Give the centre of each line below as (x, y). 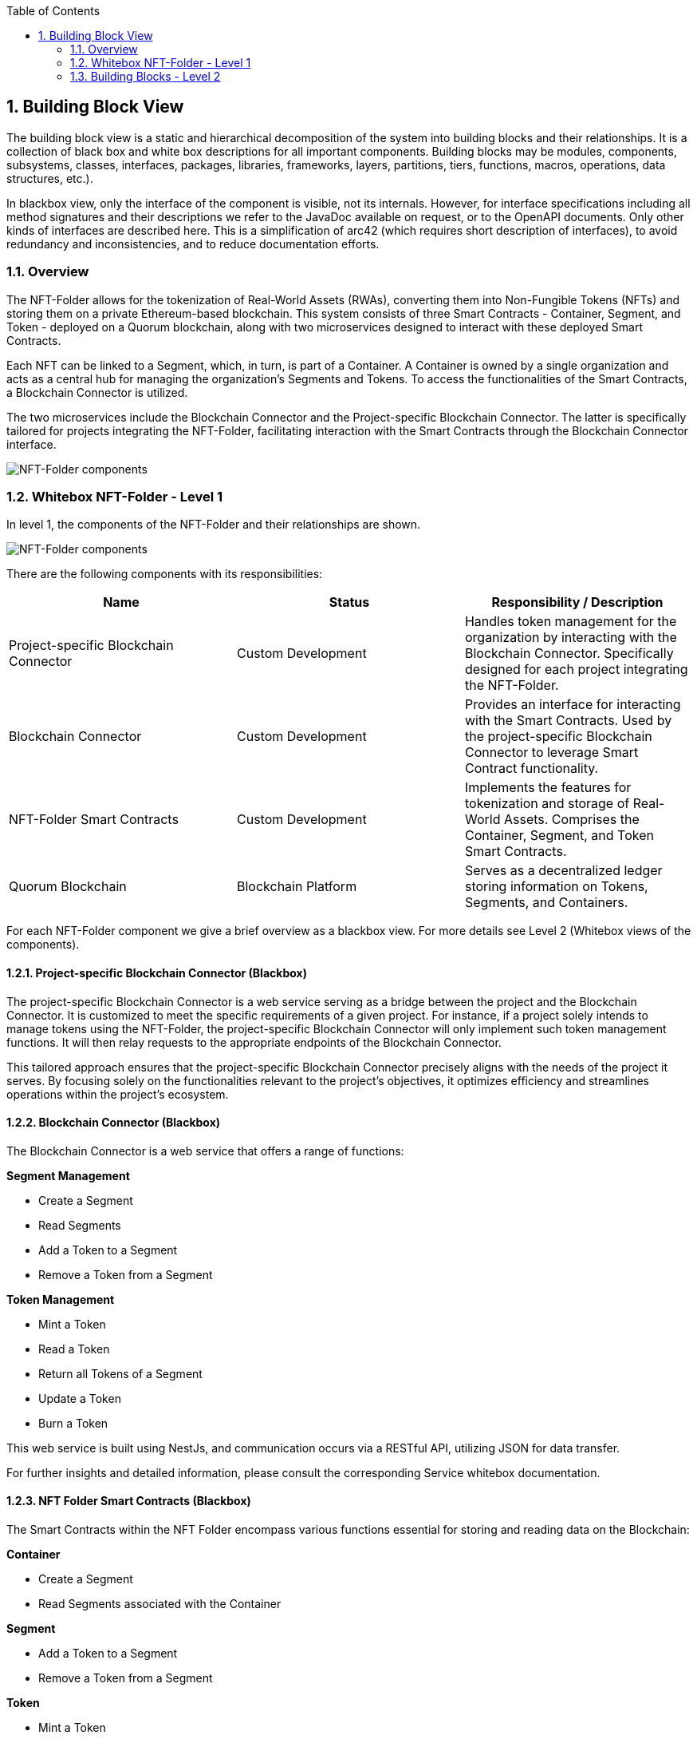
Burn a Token (73, 1423)
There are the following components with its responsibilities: (165, 574)
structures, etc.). (50, 178)
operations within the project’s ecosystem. (118, 1094)
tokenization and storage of (547, 804)
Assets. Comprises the (571, 820)
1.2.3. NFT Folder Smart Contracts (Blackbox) (129, 1501)
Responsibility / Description (577, 602)
